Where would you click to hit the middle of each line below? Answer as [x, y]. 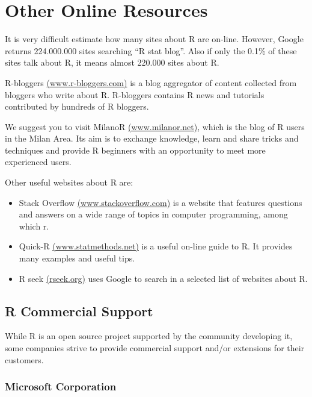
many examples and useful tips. [77, 258]
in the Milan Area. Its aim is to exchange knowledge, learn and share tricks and [152, 138]
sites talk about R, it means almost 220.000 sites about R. [112, 62]
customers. [24, 359]
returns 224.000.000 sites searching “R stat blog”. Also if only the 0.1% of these [151, 50]
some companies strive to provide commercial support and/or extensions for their [155, 348]
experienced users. [38, 162]
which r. [34, 226]
